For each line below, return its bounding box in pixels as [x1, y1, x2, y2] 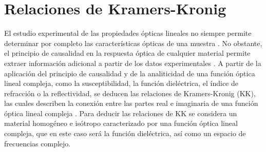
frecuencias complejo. [4, 138, 71, 148]
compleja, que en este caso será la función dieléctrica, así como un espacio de [4, 128, 246, 139]
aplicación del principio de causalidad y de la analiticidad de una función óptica [4, 68, 255, 78]
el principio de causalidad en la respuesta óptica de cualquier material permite [4, 48, 251, 58]
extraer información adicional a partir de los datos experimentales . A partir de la [4, 57, 261, 68]
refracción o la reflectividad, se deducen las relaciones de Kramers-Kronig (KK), [4, 88, 256, 98]
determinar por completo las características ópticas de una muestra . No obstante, [4, 37, 262, 48]
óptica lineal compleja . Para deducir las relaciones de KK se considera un [4, 107, 237, 118]
